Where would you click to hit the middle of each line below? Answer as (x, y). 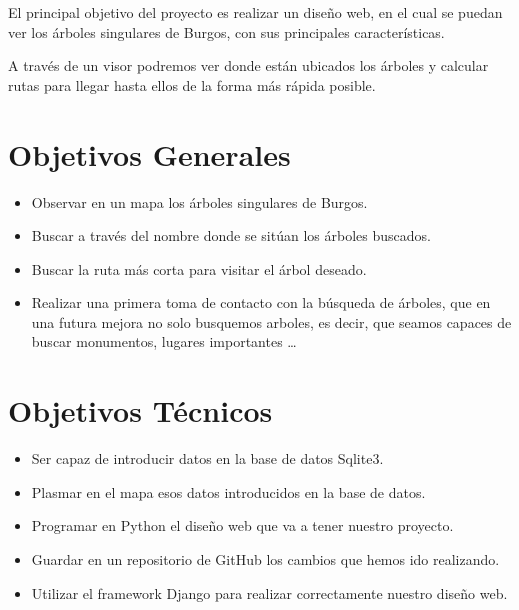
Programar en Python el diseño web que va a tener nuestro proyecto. (242, 525)
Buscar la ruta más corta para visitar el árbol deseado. (199, 268)
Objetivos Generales (149, 153)
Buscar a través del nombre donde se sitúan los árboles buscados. (231, 235)
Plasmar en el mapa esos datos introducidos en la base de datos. (228, 491)
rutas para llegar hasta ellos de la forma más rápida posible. (192, 84)
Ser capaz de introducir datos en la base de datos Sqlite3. (207, 458)
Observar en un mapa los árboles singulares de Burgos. (199, 201)
